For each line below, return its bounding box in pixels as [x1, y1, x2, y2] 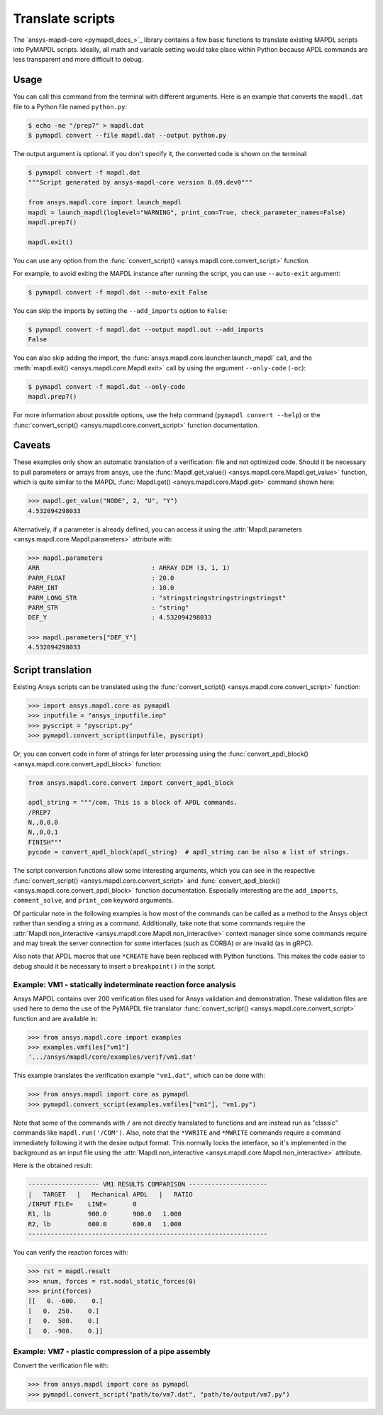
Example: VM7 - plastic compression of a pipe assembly [13, 1346, 211, 1356]
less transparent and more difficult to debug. [13, 55, 144, 64]
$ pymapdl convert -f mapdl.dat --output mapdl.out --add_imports [28, 326, 264, 334]
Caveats [13, 439, 51, 451]
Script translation [13, 664, 92, 676]
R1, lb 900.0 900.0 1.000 [28, 1210, 182, 1218]
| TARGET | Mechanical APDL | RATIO [28, 1190, 193, 1199]
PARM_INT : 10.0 [28, 584, 174, 592]
